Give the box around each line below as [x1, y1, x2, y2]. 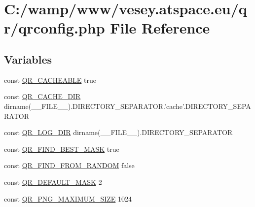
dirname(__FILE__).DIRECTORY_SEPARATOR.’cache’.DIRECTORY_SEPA [4, 101, 251, 111]
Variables [4, 51, 52, 67]
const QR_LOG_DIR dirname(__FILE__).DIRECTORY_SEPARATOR [4, 127, 233, 138]
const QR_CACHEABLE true [4, 74, 96, 85]
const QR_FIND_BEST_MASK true [4, 143, 119, 154]
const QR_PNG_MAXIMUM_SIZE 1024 [4, 193, 132, 204]
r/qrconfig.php [4, 18, 105, 38]
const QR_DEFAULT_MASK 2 [4, 176, 102, 187]
